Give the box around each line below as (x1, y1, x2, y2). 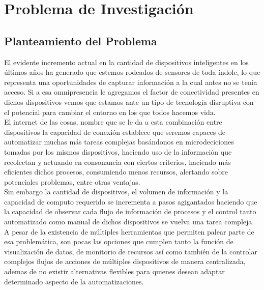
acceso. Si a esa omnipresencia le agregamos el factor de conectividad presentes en (4, 86, 259, 97)
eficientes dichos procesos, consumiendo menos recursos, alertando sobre (4, 166, 228, 177)
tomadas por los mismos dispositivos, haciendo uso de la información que (4, 146, 232, 157)
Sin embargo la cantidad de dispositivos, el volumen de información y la (4, 186, 228, 197)
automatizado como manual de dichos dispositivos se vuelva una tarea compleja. (4, 216, 254, 227)
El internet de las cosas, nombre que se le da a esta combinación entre (4, 117, 222, 127)
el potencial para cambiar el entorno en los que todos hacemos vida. (4, 106, 216, 117)
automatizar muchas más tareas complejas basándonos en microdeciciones (4, 136, 234, 147)
